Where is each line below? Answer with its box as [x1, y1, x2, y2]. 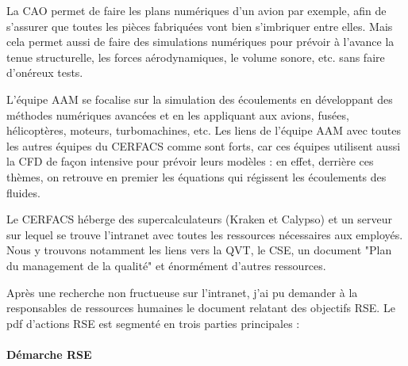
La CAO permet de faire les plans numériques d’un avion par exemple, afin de [6, 2, 387, 18]
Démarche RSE [6, 345, 92, 362]
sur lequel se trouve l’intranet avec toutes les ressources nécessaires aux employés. [6, 226, 403, 242]
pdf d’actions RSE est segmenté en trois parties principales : [6, 315, 300, 331]
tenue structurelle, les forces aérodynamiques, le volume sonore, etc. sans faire [6, 48, 385, 65]
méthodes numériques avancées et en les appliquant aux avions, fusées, [6, 106, 349, 123]
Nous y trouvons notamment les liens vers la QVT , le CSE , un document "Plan [6, 242, 392, 258]
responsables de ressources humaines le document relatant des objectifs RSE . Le [6, 299, 395, 316]
